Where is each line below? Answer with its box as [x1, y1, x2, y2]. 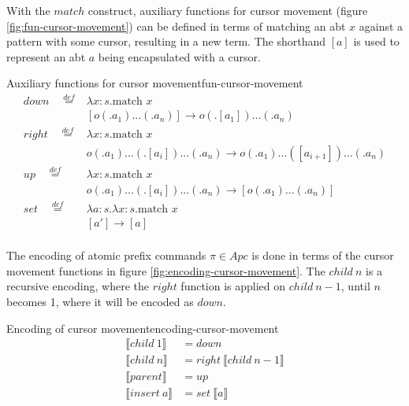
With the [6, 2, 50, 18]
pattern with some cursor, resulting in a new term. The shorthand [6, 33, 325, 50]
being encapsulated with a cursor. [98, 48, 261, 65]
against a [359, 17, 403, 34]
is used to [353, 33, 400, 50]
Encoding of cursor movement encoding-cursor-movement [6, 319, 279, 336]
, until [340, 278, 370, 294]
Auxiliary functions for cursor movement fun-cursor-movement [6, 75, 303, 91]
